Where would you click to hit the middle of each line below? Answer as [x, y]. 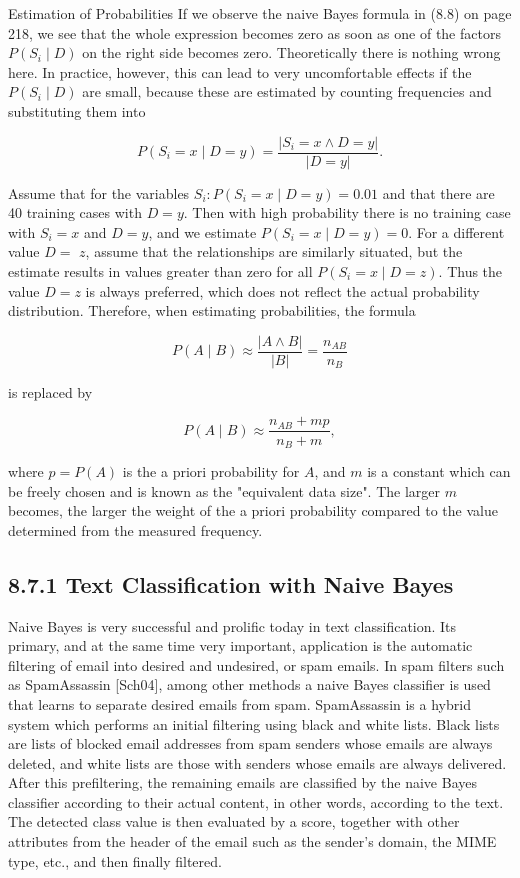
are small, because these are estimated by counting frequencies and [287, 91]
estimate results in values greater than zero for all [160, 271]
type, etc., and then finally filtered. [115, 860]
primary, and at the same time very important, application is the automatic [240, 645]
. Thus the [470, 271]
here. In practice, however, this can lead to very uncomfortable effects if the [240, 71]
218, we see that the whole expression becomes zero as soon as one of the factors [254, 32]
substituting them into [77, 110]
